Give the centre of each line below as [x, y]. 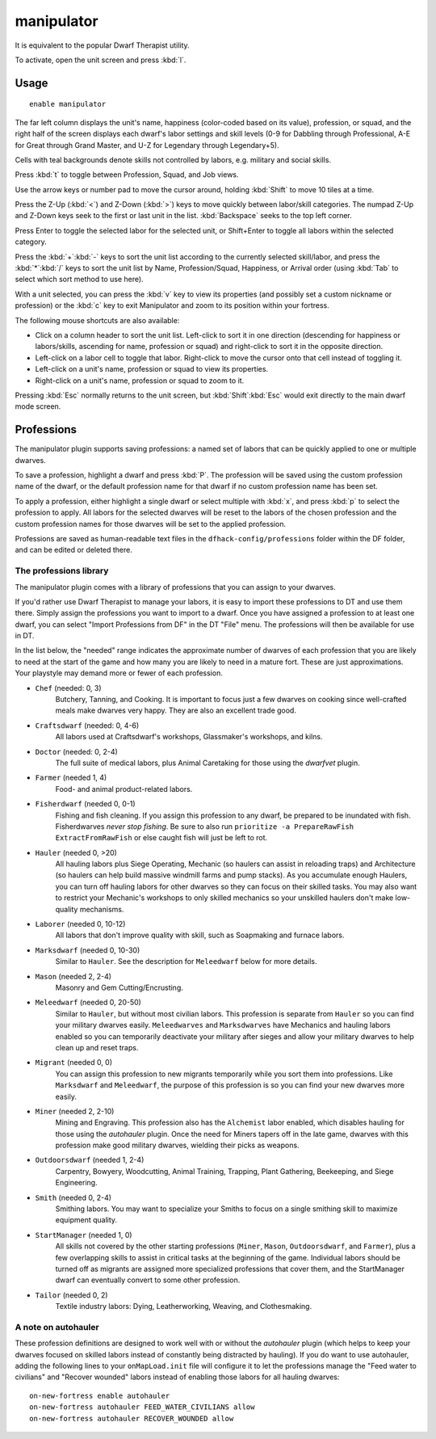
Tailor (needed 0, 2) [71, 1295]
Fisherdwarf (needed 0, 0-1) [86, 804]
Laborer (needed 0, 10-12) [80, 924]
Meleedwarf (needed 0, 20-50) [88, 1003]
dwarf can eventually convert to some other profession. [148, 1280]
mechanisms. [102, 909]
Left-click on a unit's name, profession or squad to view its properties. [152, 369]
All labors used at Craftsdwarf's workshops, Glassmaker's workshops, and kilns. [189, 737]
